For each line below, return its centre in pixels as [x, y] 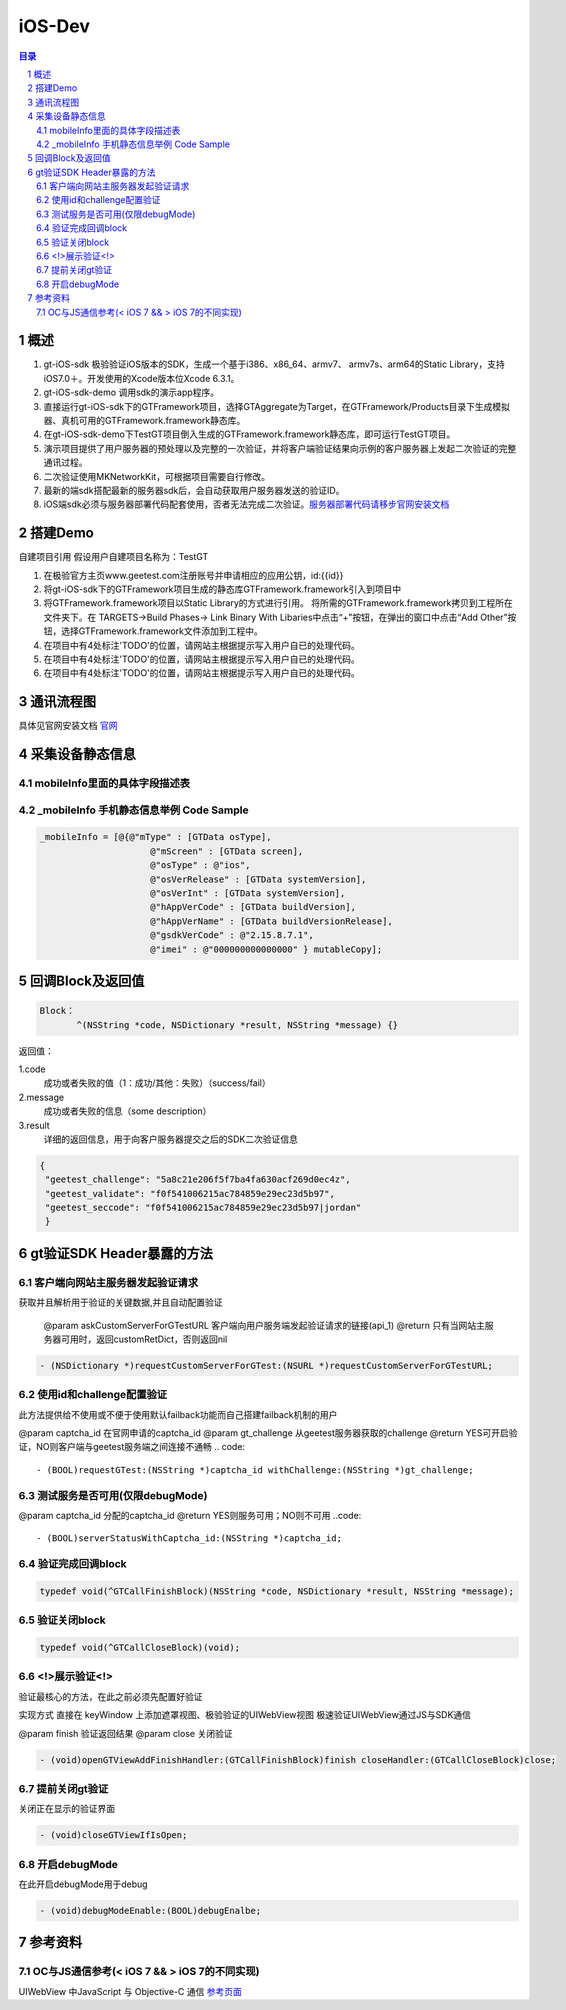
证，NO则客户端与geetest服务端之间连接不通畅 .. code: [131, 1447]
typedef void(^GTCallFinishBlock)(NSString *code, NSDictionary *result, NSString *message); [277, 1591]
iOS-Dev [54, 26]
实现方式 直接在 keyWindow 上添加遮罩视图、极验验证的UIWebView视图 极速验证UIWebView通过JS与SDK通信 [245, 1715]
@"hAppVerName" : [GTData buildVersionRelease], [272, 921]
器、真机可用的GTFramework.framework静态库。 [144, 421]
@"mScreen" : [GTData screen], [227, 851]
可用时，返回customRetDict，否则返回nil [144, 1339]
